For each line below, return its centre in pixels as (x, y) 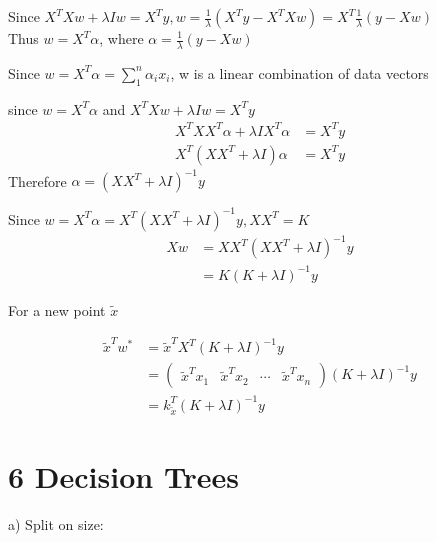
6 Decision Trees (124, 476)
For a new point (57, 309)
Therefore (37, 180)
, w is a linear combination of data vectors (299, 72)
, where (121, 38)
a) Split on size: (56, 524)
